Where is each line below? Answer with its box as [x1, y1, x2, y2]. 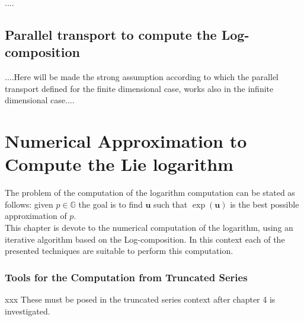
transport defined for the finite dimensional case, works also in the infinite [5, 82, 274, 94]
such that [153, 198, 188, 210]
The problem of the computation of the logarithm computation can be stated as [5, 186, 295, 199]
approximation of [5, 209, 67, 222]
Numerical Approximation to [5, 129, 247, 153]
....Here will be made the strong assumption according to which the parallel [5, 71, 279, 83]
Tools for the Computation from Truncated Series [5, 269, 248, 284]
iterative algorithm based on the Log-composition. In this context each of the [5, 233, 285, 245]
